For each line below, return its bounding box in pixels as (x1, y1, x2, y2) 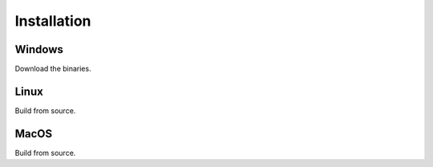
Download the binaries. (14, 64, 91, 74)
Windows (14, 43, 63, 56)
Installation (14, 12, 91, 30)
